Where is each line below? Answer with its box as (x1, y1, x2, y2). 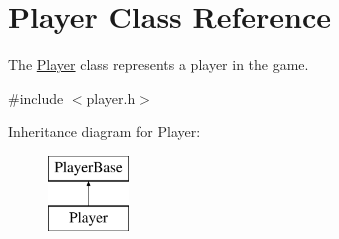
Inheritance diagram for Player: (8, 121, 201, 142)
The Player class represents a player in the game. (8, 54, 309, 75)
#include (8, 87, 64, 108)
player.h (86, 87, 136, 108)
